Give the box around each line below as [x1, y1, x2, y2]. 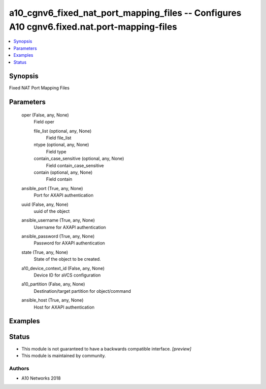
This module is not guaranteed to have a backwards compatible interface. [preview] [21, 346, 192, 351]
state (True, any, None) [21, 249, 68, 255]
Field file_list [46, 135, 71, 141]
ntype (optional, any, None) [33, 142, 89, 148]
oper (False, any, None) [21, 112, 69, 118]
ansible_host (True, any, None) [21, 297, 84, 303]
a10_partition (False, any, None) [21, 281, 85, 287]
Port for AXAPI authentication [33, 193, 94, 198]
